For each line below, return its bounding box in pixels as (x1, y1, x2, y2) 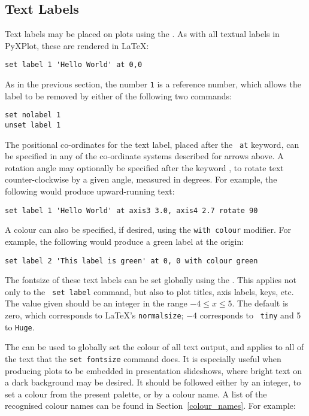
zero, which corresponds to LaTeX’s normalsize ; (5, 309, 184, 321)
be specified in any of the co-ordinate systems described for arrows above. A (5, 150, 284, 162)
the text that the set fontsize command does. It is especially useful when (5, 352, 281, 365)
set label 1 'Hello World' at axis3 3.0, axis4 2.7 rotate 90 (5, 206, 258, 215)
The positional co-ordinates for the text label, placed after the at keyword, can (5, 138, 299, 150)
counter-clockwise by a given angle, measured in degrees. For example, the (5, 173, 277, 186)
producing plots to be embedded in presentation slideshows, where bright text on (5, 364, 302, 376)
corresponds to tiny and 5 (199, 309, 301, 321)
